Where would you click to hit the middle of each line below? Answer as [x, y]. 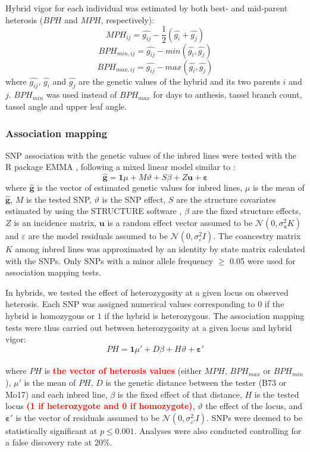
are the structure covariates [226, 199]
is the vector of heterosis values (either [123, 371]
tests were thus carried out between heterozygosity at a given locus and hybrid [149, 327]
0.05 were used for [263, 260]
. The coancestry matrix [257, 236]
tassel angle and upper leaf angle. [66, 106]
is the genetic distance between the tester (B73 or [196, 382]
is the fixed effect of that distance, [180, 394]
